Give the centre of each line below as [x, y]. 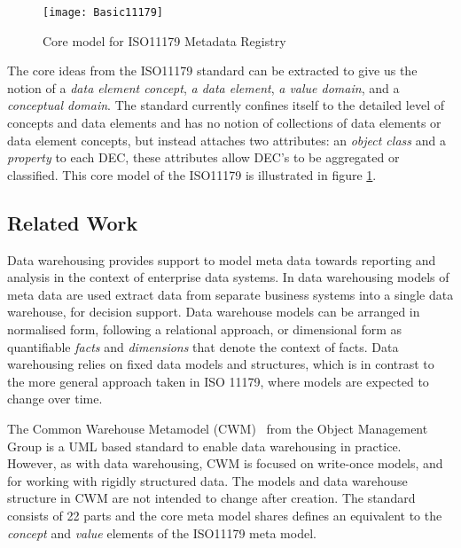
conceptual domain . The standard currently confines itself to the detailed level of [226, 105]
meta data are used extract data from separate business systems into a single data [230, 294]
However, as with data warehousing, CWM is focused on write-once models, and [225, 463]
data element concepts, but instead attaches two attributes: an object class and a [227, 140]
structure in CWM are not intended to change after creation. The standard [211, 498]
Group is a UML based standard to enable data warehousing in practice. [204, 446]
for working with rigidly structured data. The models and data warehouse [207, 480]
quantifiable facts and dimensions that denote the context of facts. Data [203, 346]
